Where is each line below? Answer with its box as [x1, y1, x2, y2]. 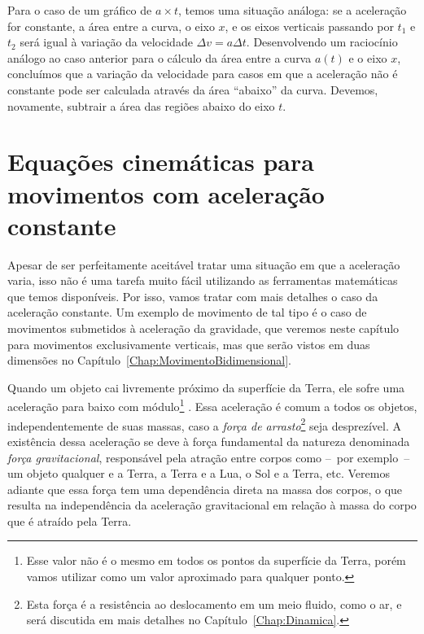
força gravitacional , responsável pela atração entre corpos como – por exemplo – [7, 448, 410, 466]
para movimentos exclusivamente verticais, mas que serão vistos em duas [7, 335, 370, 352]
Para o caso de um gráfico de [7, 2, 152, 18]
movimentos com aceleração [7, 177, 325, 210]
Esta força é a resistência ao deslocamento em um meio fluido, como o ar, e [26, 595, 402, 612]
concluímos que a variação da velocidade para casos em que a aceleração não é [7, 65, 398, 82]
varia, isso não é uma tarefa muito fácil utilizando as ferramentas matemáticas [7, 272, 398, 289]
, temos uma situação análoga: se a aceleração [177, 2, 407, 18]
